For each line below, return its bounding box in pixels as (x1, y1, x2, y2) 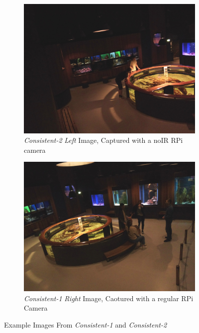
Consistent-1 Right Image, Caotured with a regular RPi (24, 293, 194, 303)
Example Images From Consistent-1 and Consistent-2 (4, 319, 167, 330)
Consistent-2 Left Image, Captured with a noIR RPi (24, 135, 183, 145)
